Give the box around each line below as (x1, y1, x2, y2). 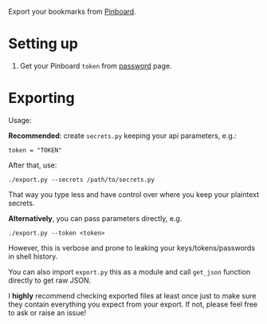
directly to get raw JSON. (8, 275, 92, 285)
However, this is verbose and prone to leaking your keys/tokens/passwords (8, 243, 256, 252)
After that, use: (8, 160, 57, 170)
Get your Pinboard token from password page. (19, 61, 172, 70)
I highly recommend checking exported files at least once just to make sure (8, 290, 257, 300)
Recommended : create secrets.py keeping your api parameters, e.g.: (8, 131, 237, 140)
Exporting (8, 89, 75, 107)
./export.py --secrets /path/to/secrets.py (8, 176, 155, 184)
